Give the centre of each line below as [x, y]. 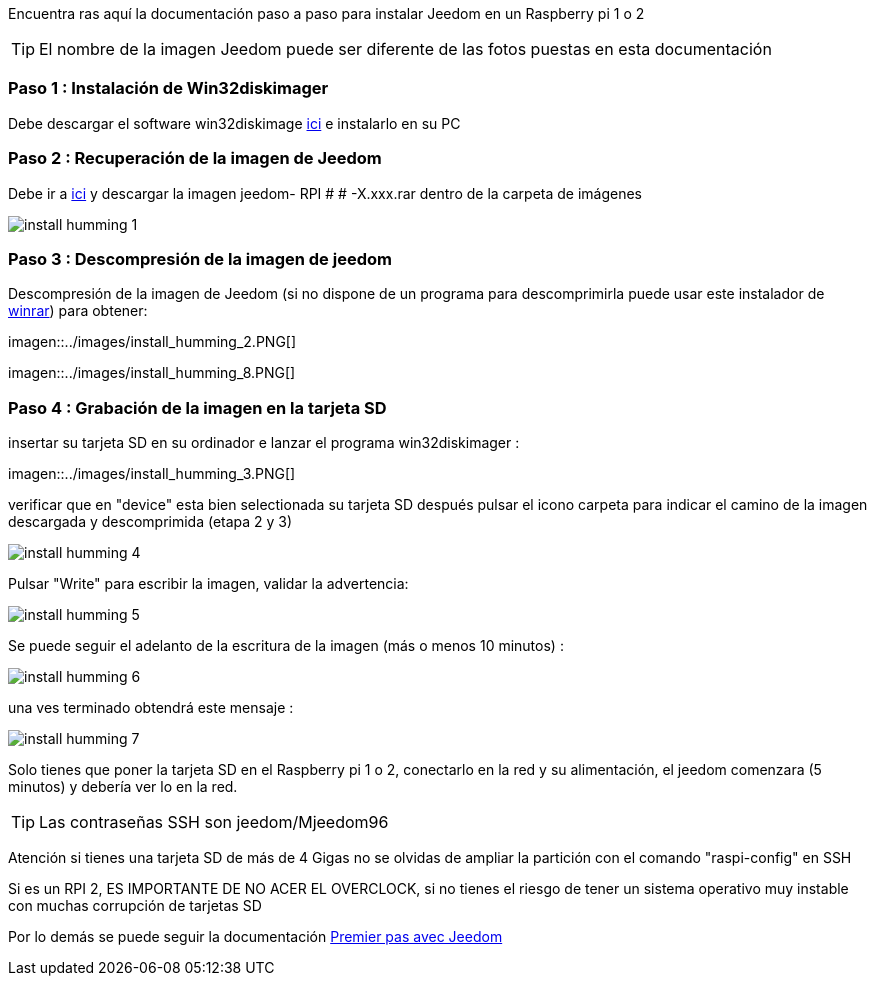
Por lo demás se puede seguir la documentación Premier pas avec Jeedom [255, 936]
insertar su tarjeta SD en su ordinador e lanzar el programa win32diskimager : [264, 442]
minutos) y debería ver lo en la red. [123, 786]
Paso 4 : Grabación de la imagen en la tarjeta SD [197, 407]
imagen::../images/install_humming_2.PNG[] [152, 342]
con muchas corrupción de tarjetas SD [135, 905]
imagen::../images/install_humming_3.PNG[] [152, 473]
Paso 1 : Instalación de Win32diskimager [168, 88]
